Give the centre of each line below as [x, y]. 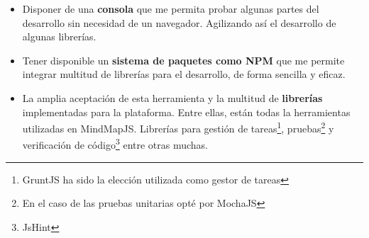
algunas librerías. [59, 36]
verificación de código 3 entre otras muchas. [115, 144]
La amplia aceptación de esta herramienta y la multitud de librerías [172, 97]
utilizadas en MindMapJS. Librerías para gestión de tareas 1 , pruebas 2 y [178, 127]
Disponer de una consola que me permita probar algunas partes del [171, 8]
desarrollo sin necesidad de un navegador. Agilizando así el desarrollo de [179, 22]
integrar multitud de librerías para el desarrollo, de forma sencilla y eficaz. [184, 74]
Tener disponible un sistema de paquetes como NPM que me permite [183, 60]
